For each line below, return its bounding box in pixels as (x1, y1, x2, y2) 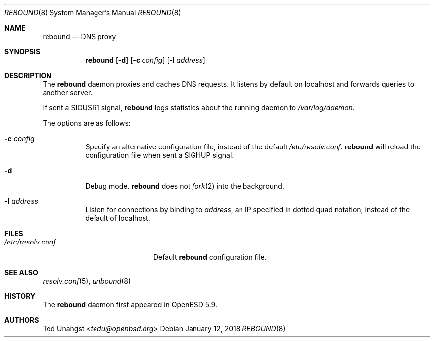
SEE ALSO (4, 268, 38, 277)
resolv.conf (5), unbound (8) (43, 277, 131, 285)
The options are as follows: (43, 119, 131, 127)
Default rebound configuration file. (153, 253, 267, 261)
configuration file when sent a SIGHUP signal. (85, 151, 234, 159)
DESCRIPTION (4, 71, 52, 80)
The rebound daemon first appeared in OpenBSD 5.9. (43, 300, 217, 309)
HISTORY (4, 292, 36, 300)
